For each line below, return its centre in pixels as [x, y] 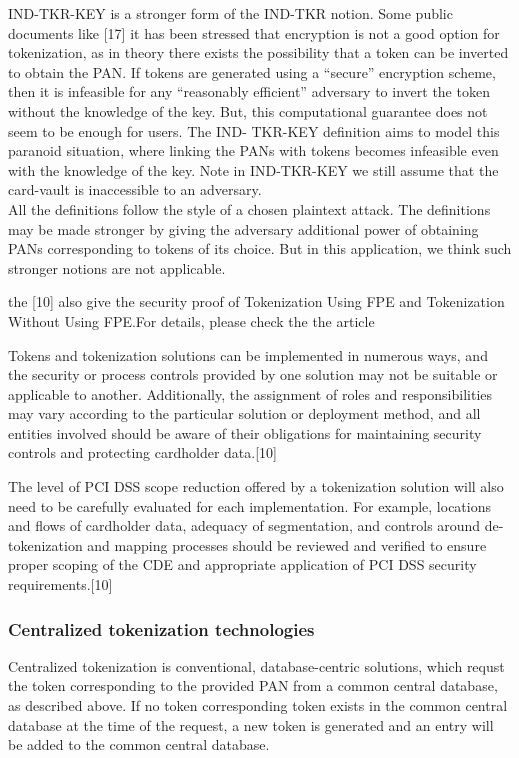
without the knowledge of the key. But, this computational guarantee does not [248, 110]
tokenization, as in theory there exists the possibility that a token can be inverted [258, 52]
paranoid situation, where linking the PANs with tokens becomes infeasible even [253, 150]
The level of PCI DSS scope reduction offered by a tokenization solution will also [256, 486]
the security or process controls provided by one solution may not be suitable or [253, 374]
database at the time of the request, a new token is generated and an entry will [251, 724]
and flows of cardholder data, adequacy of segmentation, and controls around [244, 525]
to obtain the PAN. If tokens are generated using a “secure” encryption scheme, [252, 71]
